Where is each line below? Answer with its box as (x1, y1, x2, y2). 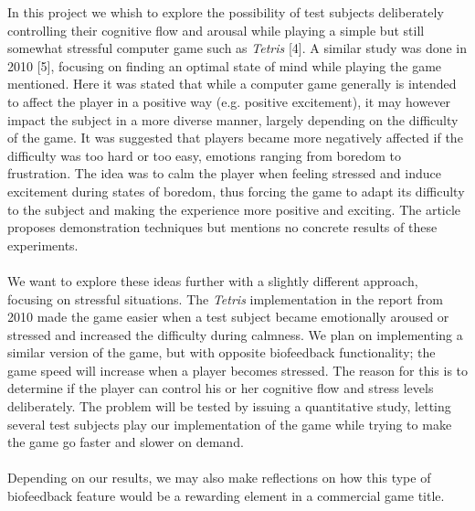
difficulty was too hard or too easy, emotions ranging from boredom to (7, 145, 401, 165)
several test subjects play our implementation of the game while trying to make (7, 414, 452, 433)
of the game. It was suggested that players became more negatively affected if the (7, 128, 463, 147)
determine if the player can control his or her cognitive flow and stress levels (7, 378, 434, 398)
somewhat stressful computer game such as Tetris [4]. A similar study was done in (7, 38, 467, 58)
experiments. (7, 235, 79, 254)
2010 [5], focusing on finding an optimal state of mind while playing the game (7, 56, 442, 75)
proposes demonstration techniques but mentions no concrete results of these (7, 218, 438, 237)
